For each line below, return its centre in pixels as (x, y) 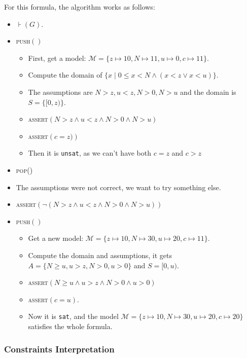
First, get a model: (57, 58)
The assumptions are (60, 92)
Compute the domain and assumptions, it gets (100, 255)
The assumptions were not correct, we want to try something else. (118, 187)
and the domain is (208, 92)
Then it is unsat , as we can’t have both (90, 153)
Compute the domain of (65, 75)
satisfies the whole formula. (70, 326)
